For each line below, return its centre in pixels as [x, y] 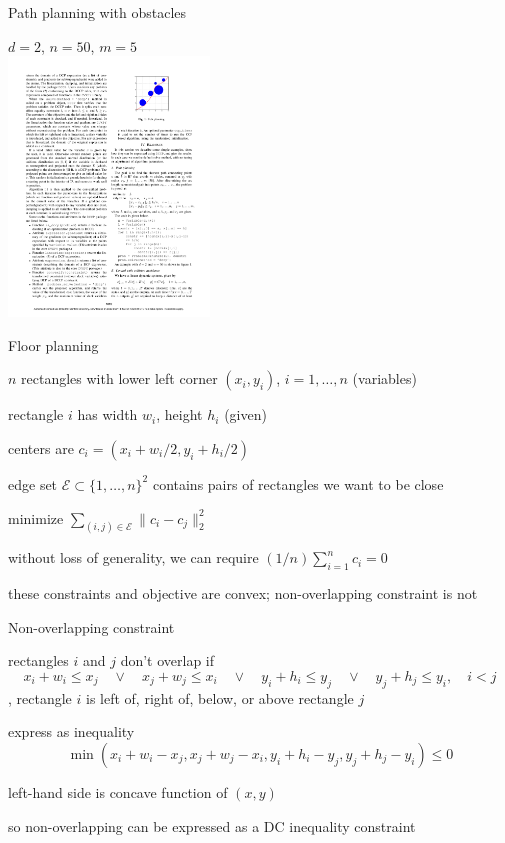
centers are [41, 447]
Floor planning [53, 344]
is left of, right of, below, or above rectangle [219, 697]
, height [179, 414]
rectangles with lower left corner [119, 378]
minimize [36, 517]
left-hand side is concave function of [118, 791]
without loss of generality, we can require [133, 557]
